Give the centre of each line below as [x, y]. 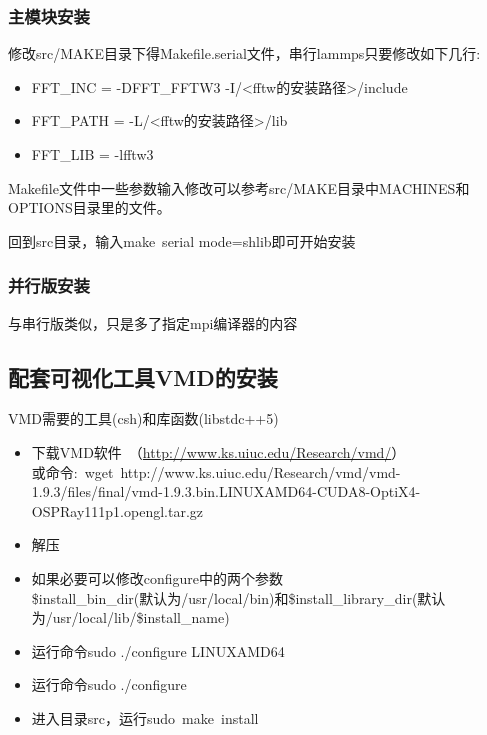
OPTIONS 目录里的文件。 [89, 207]
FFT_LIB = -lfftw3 [92, 154]
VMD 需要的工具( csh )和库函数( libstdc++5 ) [143, 418]
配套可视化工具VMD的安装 [143, 376]
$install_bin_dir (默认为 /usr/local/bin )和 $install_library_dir [221, 597]
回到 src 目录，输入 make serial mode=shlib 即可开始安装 [182, 240]
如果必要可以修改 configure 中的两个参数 [157, 577]
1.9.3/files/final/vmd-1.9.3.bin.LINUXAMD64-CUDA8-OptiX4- [226, 491]
